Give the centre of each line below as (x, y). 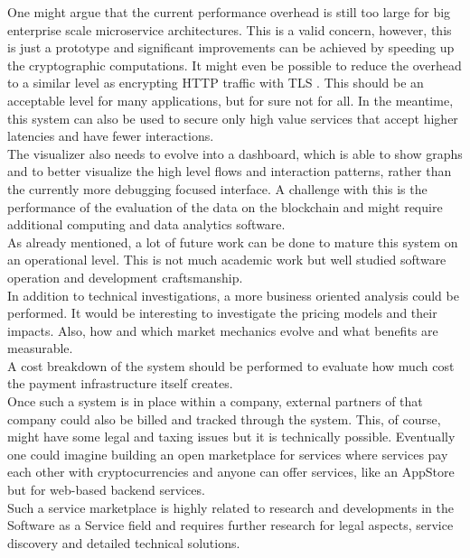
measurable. (40, 348)
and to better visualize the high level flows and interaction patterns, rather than (230, 171)
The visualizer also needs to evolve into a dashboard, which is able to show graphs (235, 153)
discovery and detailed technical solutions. (124, 542)
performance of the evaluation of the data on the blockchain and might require (225, 206)
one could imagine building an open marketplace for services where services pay (228, 454)
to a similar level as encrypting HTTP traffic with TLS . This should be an (216, 83)
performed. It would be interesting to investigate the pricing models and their (222, 313)
